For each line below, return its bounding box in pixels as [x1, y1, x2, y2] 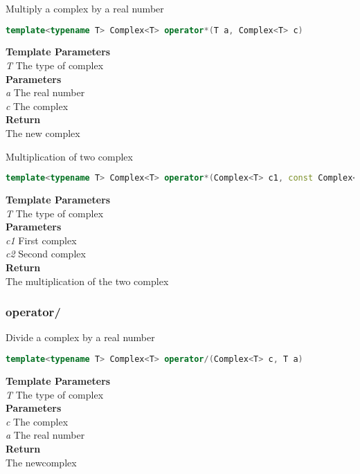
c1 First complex [6, 233, 77, 247]
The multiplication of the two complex [6, 273, 169, 288]
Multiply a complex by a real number [6, 1, 164, 15]
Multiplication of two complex [6, 149, 133, 163]
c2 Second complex [6, 246, 86, 261]
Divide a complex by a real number [6, 330, 155, 345]
